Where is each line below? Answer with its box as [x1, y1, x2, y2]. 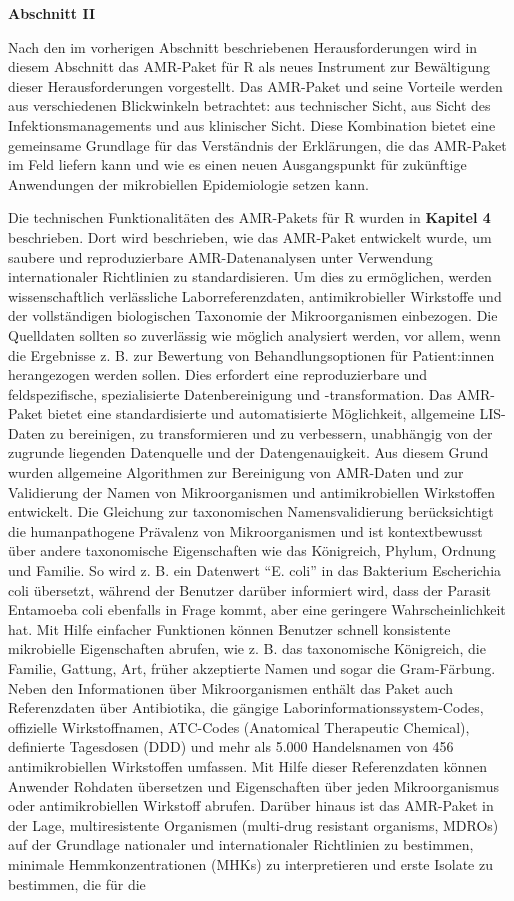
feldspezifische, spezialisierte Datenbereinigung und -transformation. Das [8, 383, 452, 404]
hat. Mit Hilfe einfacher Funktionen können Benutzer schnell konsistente [8, 618, 451, 639]
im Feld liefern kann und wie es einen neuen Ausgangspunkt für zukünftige [8, 154, 467, 175]
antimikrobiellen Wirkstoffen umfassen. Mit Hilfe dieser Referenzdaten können [8, 755, 488, 776]
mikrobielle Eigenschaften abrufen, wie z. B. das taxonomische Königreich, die [8, 638, 486, 659]
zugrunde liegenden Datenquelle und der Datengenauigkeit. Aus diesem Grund [8, 442, 489, 463]
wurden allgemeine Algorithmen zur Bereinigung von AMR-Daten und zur [8, 462, 464, 483]
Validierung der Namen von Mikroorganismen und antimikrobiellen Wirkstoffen [8, 481, 495, 502]
